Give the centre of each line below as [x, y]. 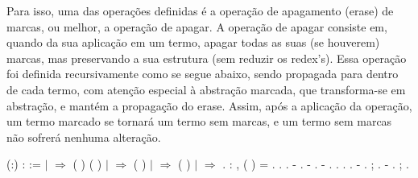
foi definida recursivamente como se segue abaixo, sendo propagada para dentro [203, 74]
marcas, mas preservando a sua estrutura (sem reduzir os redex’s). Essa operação [207, 58]
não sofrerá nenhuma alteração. [84, 137]
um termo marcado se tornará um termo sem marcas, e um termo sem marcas [199, 121]
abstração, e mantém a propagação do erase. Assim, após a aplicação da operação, [209, 105]
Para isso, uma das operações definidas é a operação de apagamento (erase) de [200, 10]
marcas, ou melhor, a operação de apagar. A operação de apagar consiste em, [197, 26]
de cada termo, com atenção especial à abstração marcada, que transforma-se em [206, 89]
